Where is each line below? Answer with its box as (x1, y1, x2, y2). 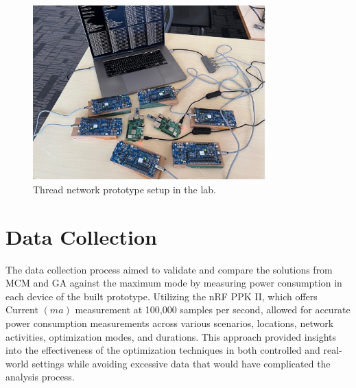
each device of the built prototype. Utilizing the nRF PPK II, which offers (5, 289, 318, 303)
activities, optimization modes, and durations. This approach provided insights (5, 329, 337, 343)
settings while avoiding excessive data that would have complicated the (32, 356, 331, 370)
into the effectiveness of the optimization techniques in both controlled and (5, 343, 320, 357)
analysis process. (5, 369, 75, 384)
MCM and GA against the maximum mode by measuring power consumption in (5, 276, 342, 290)
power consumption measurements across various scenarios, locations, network (5, 316, 334, 330)
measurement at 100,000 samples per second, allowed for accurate (75, 302, 351, 317)
